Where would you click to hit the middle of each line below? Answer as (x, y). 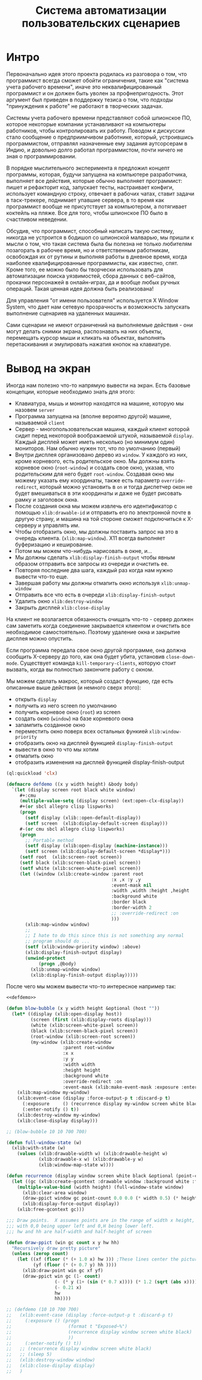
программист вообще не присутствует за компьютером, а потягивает (97, 206)
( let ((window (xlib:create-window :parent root (82, 874)
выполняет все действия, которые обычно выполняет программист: (94, 180)
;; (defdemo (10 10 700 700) (43, 1310)
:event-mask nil (131, 885)
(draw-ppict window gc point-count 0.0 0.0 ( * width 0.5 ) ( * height (110, 1198)
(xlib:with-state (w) (39, 1148)
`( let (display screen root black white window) (74, 790)
